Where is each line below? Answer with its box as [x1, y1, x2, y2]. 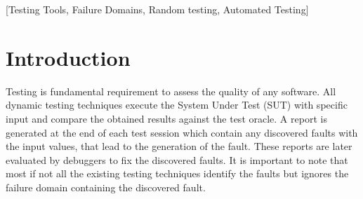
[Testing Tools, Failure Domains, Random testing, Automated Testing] [6, 2, 309, 16]
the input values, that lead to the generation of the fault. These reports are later [6, 139, 352, 153]
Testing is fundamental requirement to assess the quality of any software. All [6, 83, 336, 98]
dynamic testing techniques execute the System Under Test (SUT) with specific [6, 97, 348, 112]
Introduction [6, 43, 131, 71]
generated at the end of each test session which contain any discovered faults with [6, 125, 358, 139]
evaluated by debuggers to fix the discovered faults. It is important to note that [6, 152, 348, 167]
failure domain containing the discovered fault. [6, 179, 206, 194]
